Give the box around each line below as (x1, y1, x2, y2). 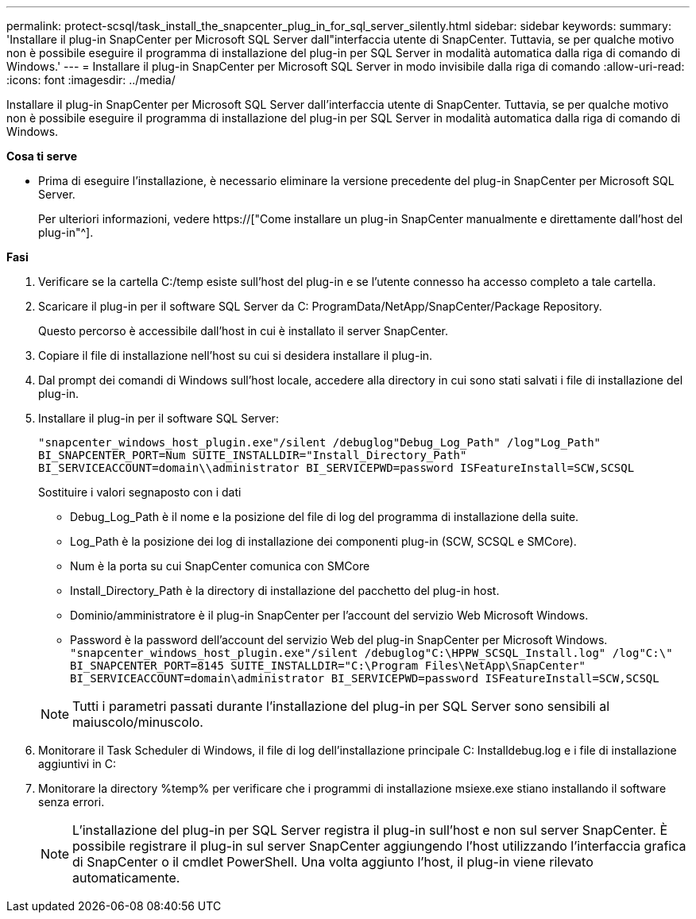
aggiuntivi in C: (38, 757, 116, 770)
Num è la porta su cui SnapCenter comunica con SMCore (70, 559, 370, 573)
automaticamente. (72, 870, 180, 886)
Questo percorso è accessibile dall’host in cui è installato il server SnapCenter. (38, 324, 449, 338)
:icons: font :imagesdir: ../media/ (6, 73, 176, 87)
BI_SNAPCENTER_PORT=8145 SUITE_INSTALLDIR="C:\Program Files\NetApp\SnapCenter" (70, 659, 586, 672)
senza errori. (38, 795, 105, 809)
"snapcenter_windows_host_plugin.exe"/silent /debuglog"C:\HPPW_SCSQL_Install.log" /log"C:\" (70, 647, 673, 659)
